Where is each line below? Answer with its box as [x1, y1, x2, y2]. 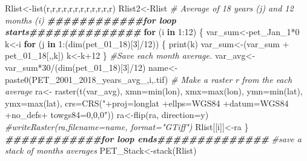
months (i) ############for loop [5, 13, 176, 26]
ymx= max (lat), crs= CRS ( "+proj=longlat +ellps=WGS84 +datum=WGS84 [5, 96, 289, 109]
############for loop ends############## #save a [5, 132, 302, 145]
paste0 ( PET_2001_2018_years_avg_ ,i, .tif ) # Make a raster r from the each [5, 73, 292, 85]
